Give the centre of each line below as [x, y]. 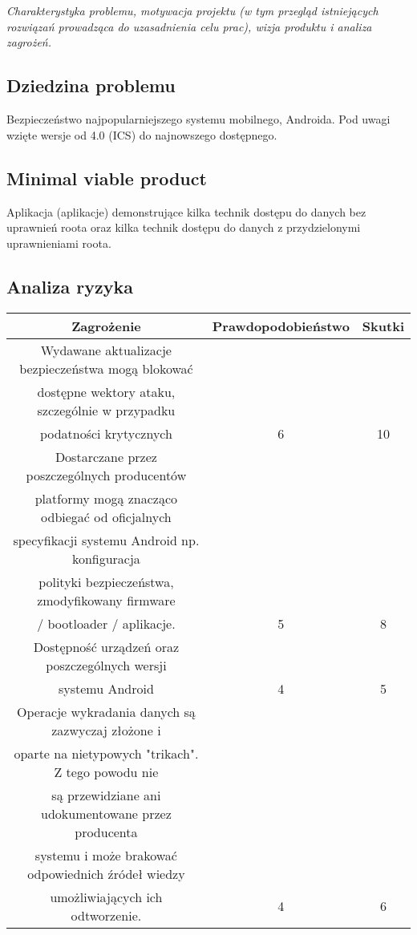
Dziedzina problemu [91, 85]
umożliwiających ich [106, 897]
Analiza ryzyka [70, 286]
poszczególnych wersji [106, 665]
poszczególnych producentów [106, 475]
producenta [106, 832]
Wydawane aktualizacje [106, 350]
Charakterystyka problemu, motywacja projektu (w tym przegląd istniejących [192, 11]
